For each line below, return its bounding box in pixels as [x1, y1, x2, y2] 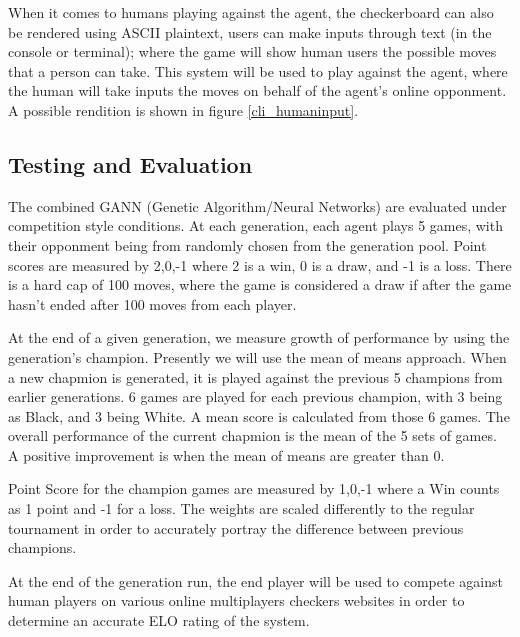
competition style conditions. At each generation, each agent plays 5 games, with [8, 215, 503, 236]
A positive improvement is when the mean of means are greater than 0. [8, 444, 445, 465]
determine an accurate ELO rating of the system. [8, 610, 310, 631]
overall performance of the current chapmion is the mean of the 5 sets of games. [8, 425, 497, 446]
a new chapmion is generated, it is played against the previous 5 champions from [8, 366, 503, 387]
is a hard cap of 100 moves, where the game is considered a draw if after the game [8, 274, 512, 295]
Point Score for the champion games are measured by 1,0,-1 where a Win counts [8, 478, 500, 499]
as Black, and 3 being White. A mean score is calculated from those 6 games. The [8, 405, 510, 426]
